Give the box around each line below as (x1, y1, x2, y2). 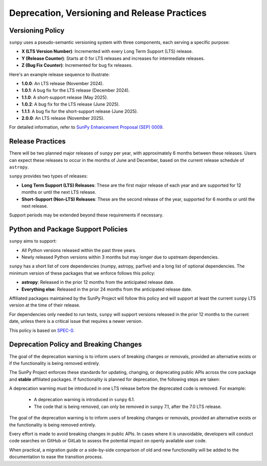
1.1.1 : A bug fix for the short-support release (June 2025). (21, 108, 138, 114)
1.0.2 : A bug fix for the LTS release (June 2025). (21, 102, 120, 107)
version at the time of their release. (9, 302, 81, 308)
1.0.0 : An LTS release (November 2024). (21, 81, 104, 87)
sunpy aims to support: (9, 238, 57, 244)
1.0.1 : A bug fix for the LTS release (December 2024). (21, 87, 130, 94)
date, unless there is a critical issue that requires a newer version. (9, 318, 143, 324)
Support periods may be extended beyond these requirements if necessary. (9, 212, 164, 218)
